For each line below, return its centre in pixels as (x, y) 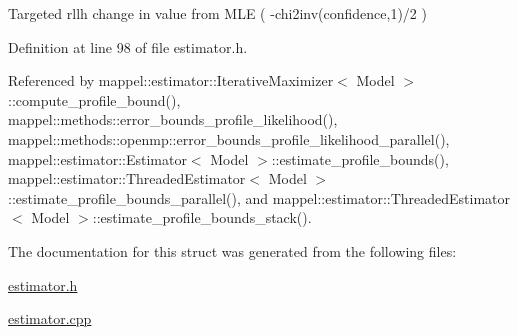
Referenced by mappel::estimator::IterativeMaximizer (171, 80)
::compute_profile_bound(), (94, 99)
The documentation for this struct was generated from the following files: (232, 250)
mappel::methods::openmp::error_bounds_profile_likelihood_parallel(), (229, 138)
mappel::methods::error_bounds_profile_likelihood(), (173, 119)
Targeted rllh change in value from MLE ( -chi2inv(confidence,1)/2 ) (217, 13)
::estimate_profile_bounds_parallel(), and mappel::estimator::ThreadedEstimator (259, 197)
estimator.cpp (50, 318)
